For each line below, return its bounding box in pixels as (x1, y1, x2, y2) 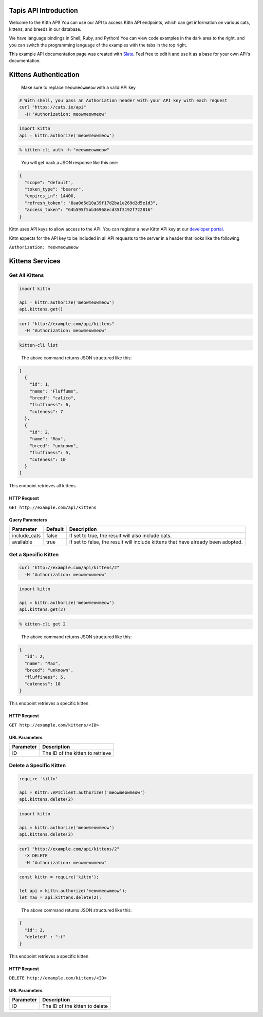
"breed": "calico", (29, 395, 76, 401)
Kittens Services (9, 257, 61, 266)
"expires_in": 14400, (24, 193, 76, 199)
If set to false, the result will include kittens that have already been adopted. (69, 539, 243, 545)
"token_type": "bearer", (24, 186, 84, 192)
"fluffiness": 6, (29, 402, 71, 408)
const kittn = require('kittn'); (19, 874, 99, 880)
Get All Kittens (9, 272, 44, 279)
